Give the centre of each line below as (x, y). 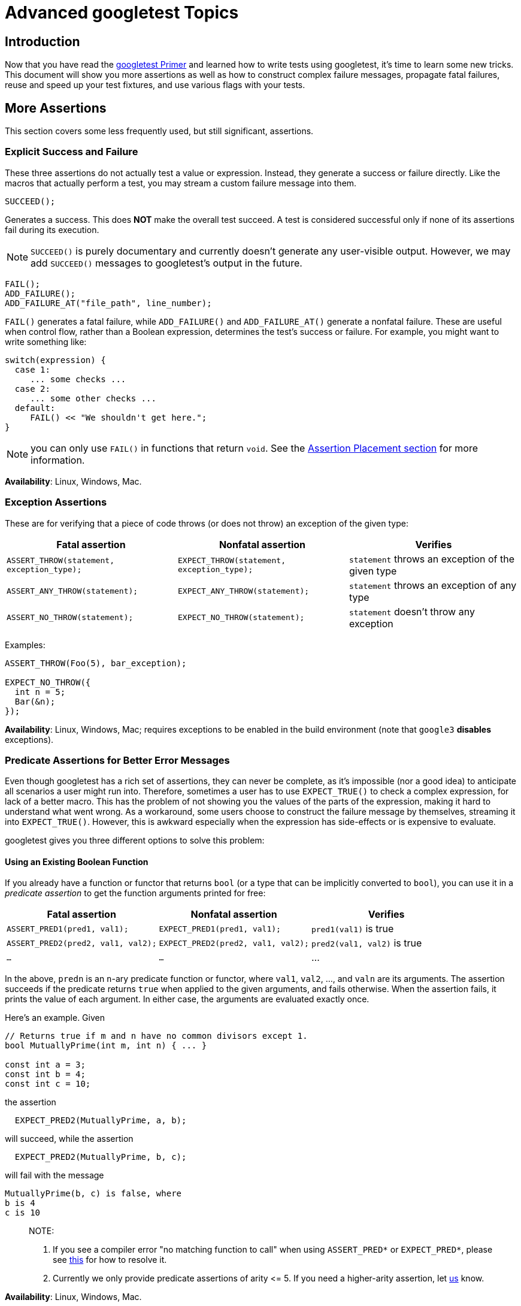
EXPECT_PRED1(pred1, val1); (220, 929)
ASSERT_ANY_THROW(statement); (72, 591)
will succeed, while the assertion (69, 1139)
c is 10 (23, 1213)
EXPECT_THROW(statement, (231, 560)
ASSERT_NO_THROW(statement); (70, 618)
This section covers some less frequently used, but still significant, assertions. (159, 131)
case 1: (32, 369)
